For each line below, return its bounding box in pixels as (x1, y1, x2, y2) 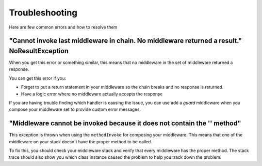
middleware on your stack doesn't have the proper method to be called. (9, 138, 152, 145)
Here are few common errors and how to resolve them (9, 24, 117, 30)
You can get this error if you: (9, 75, 66, 81)
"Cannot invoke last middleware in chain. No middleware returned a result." (9, 37, 242, 45)
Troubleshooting (9, 7, 78, 18)
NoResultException (9, 46, 69, 55)
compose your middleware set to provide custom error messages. (9, 106, 141, 112)
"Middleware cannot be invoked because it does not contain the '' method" (9, 119, 241, 128)
